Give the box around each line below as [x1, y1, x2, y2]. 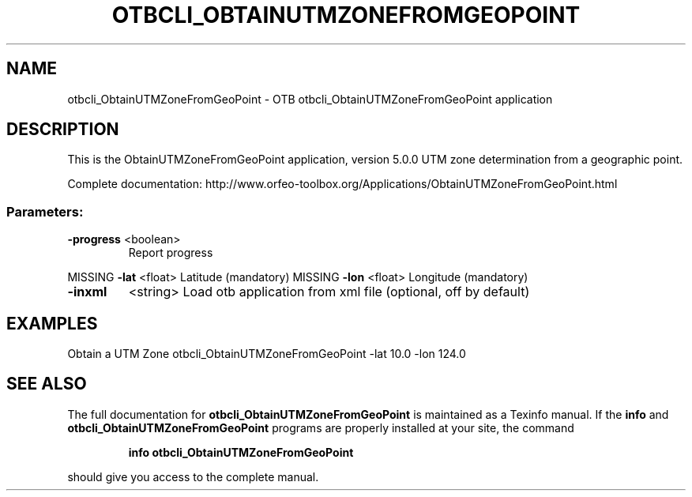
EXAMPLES [6, 313, 98, 333]
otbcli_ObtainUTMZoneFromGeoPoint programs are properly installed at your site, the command [67, 420, 574, 435]
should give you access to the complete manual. [67, 469, 319, 484]
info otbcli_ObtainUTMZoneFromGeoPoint [128, 445, 354, 459]
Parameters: [6, 203, 84, 220]
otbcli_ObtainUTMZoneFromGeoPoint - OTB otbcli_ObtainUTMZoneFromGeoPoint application [67, 92, 553, 106]
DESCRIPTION [6, 119, 119, 140]
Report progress [128, 246, 213, 260]
